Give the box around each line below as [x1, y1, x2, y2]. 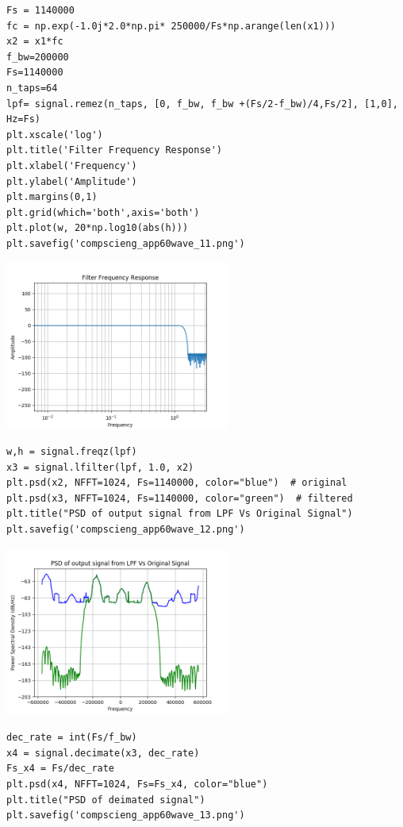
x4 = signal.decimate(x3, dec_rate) [6, 747, 200, 759]
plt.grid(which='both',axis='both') [6, 206, 200, 218]
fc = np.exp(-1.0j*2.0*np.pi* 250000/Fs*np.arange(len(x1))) [6, 20, 336, 32]
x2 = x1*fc [6, 36, 63, 48]
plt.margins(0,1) [6, 191, 98, 203]
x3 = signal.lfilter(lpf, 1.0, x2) [6, 461, 194, 473]
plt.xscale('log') [6, 129, 103, 140]
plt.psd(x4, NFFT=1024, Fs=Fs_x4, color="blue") [6, 779, 268, 790]
